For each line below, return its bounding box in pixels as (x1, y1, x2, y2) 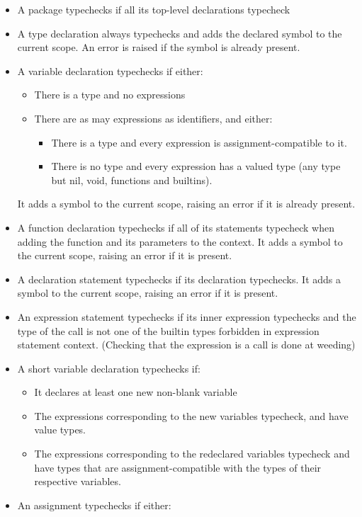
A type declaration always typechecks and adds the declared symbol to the (17, 25, 342, 40)
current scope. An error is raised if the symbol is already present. (17, 40, 300, 55)
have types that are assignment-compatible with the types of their (34, 460, 322, 475)
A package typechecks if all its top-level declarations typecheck (17, 2, 290, 16)
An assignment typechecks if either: (17, 497, 171, 512)
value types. (34, 422, 86, 437)
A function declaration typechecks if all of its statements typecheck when (17, 220, 334, 234)
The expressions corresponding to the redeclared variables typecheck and (34, 446, 350, 461)
